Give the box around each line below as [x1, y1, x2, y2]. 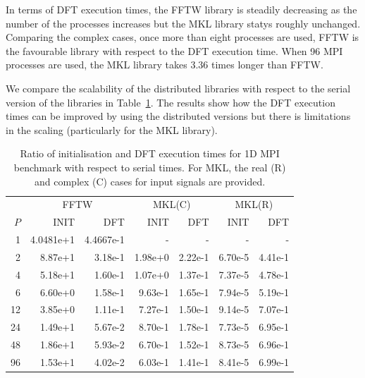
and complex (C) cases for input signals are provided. [35, 173, 266, 188]
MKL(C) [152, 197, 191, 212]
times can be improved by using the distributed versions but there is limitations [6, 109, 351, 123]
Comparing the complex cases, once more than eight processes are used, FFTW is [6, 30, 359, 44]
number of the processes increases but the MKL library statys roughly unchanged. [6, 16, 361, 30]
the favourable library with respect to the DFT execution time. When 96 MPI [6, 43, 343, 58]
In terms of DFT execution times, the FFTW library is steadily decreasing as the [6, 2, 357, 16]
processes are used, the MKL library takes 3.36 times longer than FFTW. [6, 57, 323, 72]
